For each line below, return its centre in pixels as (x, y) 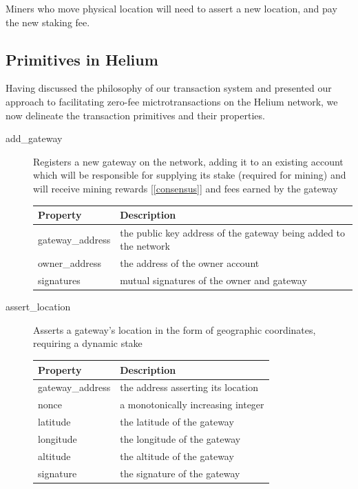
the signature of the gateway (180, 473)
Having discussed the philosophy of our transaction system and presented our (169, 88)
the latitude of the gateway (177, 422)
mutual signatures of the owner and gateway (213, 280)
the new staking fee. (48, 22)
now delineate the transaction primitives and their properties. (135, 115)
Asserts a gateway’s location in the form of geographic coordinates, (175, 329)
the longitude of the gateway (180, 438)
